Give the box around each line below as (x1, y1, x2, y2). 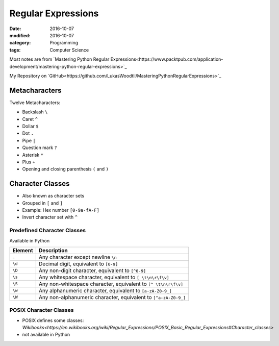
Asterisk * (22, 152, 43, 158)
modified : (9, 32, 31, 38)
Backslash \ (22, 109, 48, 115)
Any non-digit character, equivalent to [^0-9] (38, 267, 146, 274)
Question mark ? (22, 144, 57, 151)
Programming (49, 40, 79, 46)
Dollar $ (22, 123, 39, 129)
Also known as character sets (22, 193, 85, 199)
